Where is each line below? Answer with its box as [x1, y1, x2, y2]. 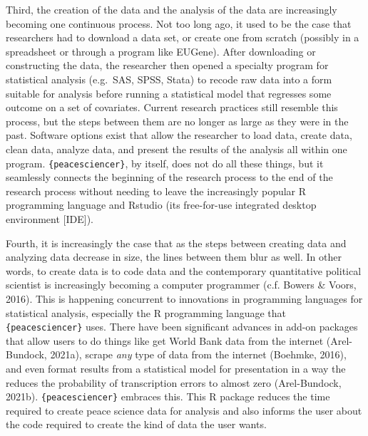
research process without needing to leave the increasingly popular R [6, 183, 307, 198]
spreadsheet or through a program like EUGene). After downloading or [6, 43, 316, 58]
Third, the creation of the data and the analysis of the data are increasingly [6, 2, 337, 16]
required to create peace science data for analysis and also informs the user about [6, 403, 362, 417]
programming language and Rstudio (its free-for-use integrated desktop [6, 197, 317, 212]
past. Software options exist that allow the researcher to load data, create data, [6, 128, 352, 142]
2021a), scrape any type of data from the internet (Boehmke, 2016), [50, 347, 347, 362]
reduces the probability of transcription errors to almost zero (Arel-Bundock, [6, 375, 342, 390]
